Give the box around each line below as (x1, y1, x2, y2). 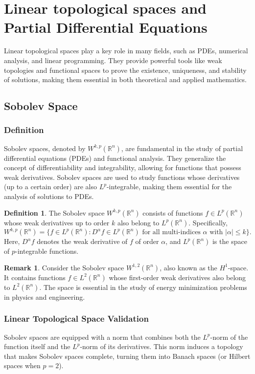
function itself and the (4, 341, 70, 352)
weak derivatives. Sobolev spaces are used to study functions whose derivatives (4, 172, 240, 182)
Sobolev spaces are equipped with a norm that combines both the (4, 331, 201, 342)
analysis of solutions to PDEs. (4, 191, 94, 201)
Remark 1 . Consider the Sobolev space (4, 262, 124, 272)
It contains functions (4, 272, 66, 282)
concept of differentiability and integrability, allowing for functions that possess (4, 162, 241, 173)
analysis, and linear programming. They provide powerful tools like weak (4, 55, 222, 65)
